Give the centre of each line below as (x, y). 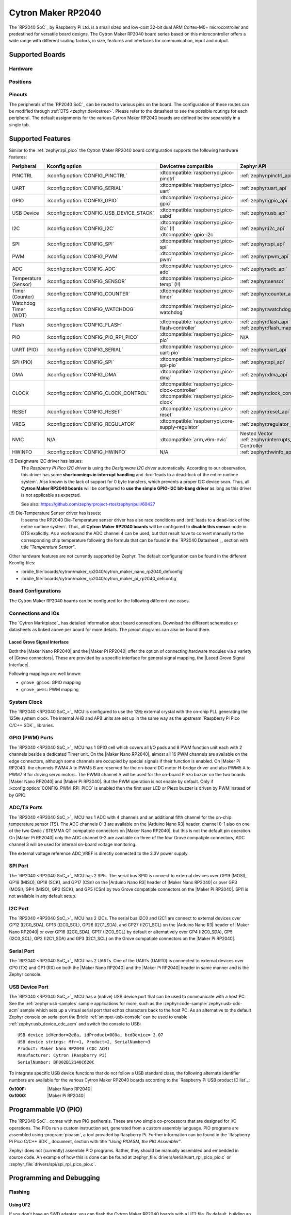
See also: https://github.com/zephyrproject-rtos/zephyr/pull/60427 (88, 504)
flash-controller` (178, 328)
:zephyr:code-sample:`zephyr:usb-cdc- (203, 1003)
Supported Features (40, 139)
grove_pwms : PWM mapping (50, 689)
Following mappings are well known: (45, 674)
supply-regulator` (179, 427)
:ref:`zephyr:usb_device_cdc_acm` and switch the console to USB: (75, 1024)
